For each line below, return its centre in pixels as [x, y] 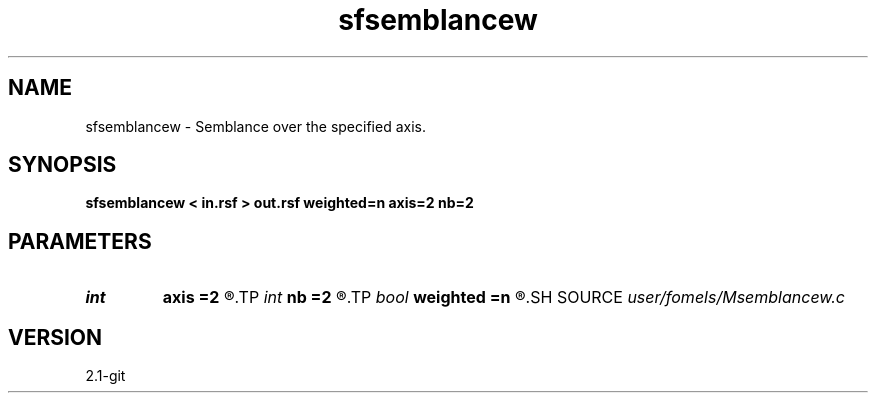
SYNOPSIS [62, 165]
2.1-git [105, 376]
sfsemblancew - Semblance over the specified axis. [255, 126]
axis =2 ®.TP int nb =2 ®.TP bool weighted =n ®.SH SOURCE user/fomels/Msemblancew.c [503, 297]
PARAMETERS [80, 241]
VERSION [55, 337]
